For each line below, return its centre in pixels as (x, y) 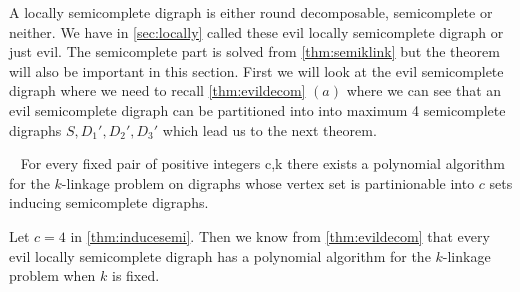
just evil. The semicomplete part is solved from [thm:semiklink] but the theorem (254, 51)
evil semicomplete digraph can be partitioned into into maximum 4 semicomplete (257, 109)
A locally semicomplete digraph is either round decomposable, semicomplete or (251, 12)
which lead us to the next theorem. (269, 129)
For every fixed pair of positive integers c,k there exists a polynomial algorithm (262, 163)
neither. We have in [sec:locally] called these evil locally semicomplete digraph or (256, 31)
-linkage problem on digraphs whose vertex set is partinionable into (268, 182)
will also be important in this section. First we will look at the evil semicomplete (256, 70)
